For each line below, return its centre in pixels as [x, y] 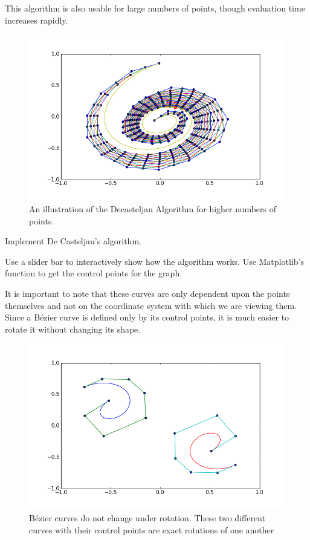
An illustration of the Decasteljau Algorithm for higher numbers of [153, 208]
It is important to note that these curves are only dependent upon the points [147, 293]
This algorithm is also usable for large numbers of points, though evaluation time [155, 8]
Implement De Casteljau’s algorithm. [73, 241]
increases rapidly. [37, 20]
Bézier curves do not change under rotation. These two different [147, 518]
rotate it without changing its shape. [73, 329]
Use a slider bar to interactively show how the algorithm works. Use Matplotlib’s [154, 261]
